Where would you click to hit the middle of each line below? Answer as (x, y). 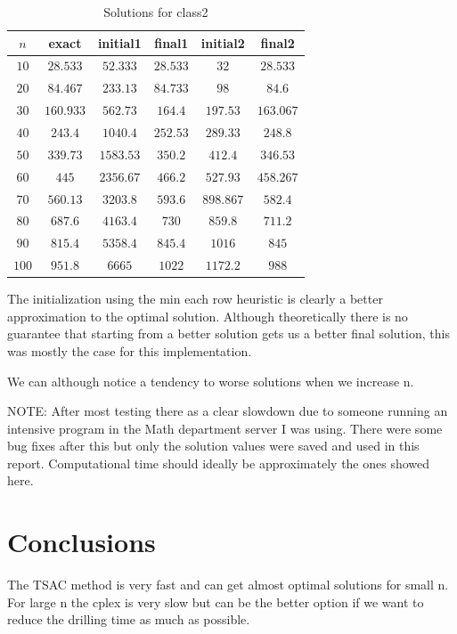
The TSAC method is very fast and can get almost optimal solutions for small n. (228, 585)
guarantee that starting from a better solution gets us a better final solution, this (228, 333)
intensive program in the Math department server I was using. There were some (225, 428)
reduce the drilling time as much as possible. (129, 619)
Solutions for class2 (156, 12)
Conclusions (82, 542)
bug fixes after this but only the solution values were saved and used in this (213, 446)
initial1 (119, 42)
